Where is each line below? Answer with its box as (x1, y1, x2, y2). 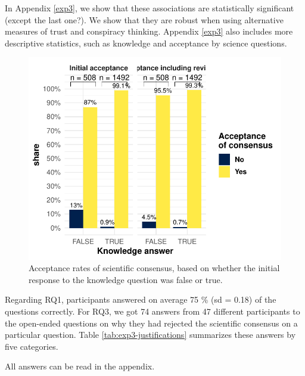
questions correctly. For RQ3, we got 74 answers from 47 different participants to (5, 304, 300, 317)
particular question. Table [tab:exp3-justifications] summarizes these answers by (5, 328, 296, 341)
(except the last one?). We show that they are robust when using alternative (5, 13, 284, 26)
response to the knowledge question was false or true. (29, 273, 223, 285)
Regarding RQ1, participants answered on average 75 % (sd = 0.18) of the (5, 293, 276, 306)
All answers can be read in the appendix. (5, 360, 155, 372)
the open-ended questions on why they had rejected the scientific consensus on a (5, 316, 298, 329)
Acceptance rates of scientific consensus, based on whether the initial (29, 262, 280, 274)
